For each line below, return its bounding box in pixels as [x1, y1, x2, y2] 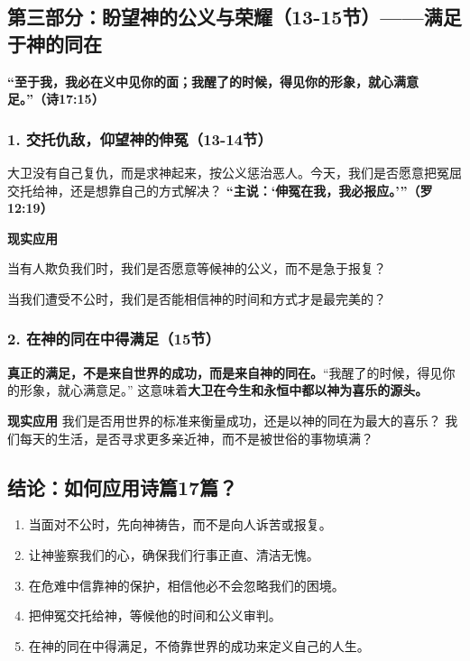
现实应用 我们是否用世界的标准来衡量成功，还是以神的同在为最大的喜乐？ [7, 410, 441, 429]
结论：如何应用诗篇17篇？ [7, 473, 238, 500]
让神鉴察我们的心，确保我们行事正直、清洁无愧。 [28, 545, 319, 564]
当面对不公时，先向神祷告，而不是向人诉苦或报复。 [28, 515, 332, 534]
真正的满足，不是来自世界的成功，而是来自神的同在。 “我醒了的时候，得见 [7, 363, 443, 381]
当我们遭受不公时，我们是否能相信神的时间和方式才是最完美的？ [7, 289, 386, 308]
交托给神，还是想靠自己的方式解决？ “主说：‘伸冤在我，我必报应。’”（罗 [7, 180, 433, 199]
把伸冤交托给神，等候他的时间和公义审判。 [28, 606, 281, 625]
